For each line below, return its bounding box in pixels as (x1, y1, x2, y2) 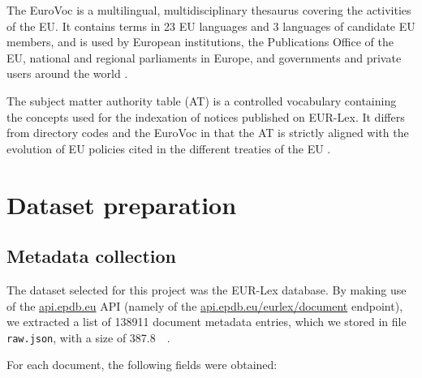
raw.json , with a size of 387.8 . (6, 329, 170, 346)
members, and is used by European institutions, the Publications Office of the (6, 33, 394, 50)
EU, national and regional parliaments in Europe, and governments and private (6, 49, 402, 66)
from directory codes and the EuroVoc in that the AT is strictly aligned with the (6, 124, 409, 141)
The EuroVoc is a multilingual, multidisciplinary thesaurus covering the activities (6, 2, 411, 18)
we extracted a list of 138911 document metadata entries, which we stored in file (6, 313, 407, 330)
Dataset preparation (6, 187, 237, 221)
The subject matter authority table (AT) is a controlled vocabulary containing (6, 92, 397, 109)
